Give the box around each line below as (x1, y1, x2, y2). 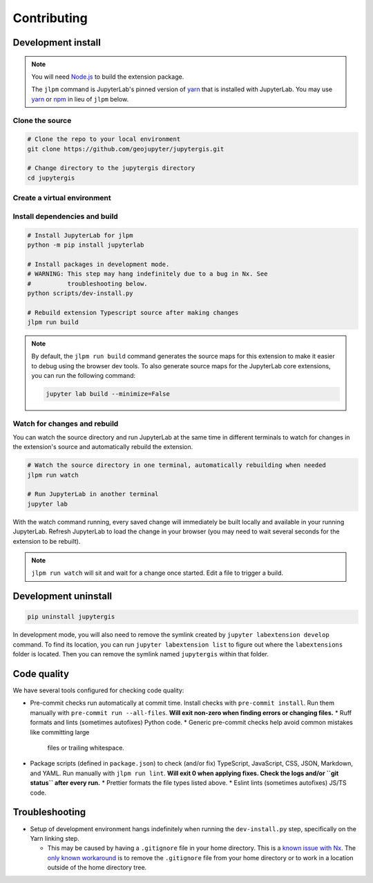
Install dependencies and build (12, 211, 119, 221)
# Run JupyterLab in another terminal (27, 491, 159, 498)
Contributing (12, 10, 88, 26)
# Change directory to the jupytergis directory (27, 164, 195, 172)
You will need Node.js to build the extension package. (31, 73, 184, 81)
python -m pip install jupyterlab (27, 240, 144, 249)
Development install (12, 37, 102, 48)
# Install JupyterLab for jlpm (27, 231, 134, 239)
